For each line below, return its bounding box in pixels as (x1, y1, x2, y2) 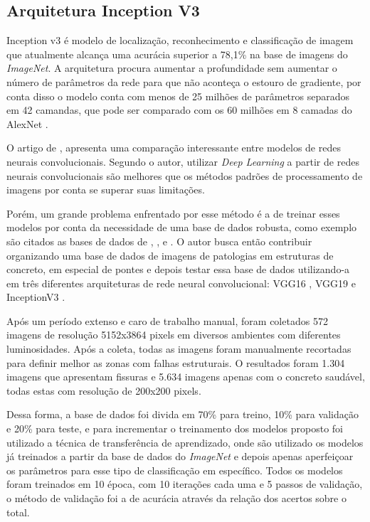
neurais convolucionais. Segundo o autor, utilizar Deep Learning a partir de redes (6, 154, 359, 169)
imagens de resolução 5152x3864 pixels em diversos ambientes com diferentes (6, 327, 341, 342)
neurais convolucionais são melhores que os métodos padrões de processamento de (6, 168, 363, 183)
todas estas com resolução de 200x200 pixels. (6, 383, 201, 398)
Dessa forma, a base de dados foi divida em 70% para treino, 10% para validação (6, 407, 359, 422)
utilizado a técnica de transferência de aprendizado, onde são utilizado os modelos (6, 435, 364, 449)
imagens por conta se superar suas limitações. (6, 182, 205, 197)
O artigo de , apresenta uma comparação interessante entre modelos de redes (6, 140, 341, 155)
